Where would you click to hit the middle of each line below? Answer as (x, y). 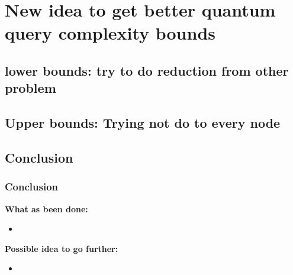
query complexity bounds (110, 33)
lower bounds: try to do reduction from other (147, 70)
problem (30, 88)
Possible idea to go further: (62, 248)
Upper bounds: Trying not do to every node (143, 123)
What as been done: (46, 208)
